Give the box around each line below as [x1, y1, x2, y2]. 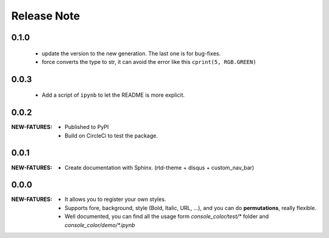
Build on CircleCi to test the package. [65, 131, 158, 139]
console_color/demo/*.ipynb [65, 221, 135, 228]
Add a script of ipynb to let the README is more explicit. [41, 91, 185, 99]
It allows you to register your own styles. [65, 195, 166, 203]
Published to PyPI [65, 124, 109, 131]
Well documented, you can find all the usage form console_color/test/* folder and [65, 213, 269, 220]
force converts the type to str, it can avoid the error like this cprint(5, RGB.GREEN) [41, 58, 256, 65]
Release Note [11, 9, 80, 23]
